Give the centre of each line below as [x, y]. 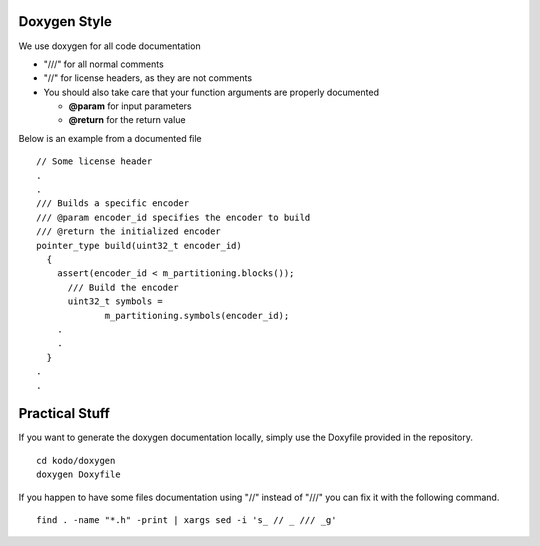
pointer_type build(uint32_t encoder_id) [139, 245]
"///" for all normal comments [103, 64]
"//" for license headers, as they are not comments [148, 78]
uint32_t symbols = [115, 301]
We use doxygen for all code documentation [109, 46]
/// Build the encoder [123, 287]
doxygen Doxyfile [78, 474]
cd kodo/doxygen [76, 460]
